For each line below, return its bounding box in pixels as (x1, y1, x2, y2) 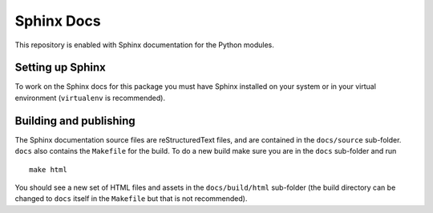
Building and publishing (14, 114, 136, 127)
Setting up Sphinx (14, 61, 106, 74)
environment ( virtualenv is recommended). (14, 93, 166, 102)
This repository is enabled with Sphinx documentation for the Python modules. (14, 40, 274, 50)
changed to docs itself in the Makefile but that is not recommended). (14, 194, 248, 203)
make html (29, 165, 67, 174)
